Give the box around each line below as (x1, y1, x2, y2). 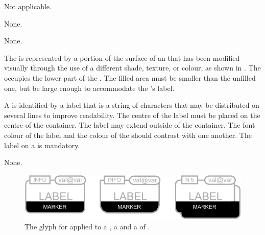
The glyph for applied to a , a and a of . (25, 221, 150, 231)
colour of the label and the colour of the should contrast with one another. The (4, 129, 252, 140)
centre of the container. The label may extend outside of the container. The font (4, 120, 255, 130)
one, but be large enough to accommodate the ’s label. (4, 82, 175, 93)
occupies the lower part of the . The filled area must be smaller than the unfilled (4, 72, 256, 83)
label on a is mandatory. (4, 139, 80, 150)
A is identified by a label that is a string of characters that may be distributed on (4, 100, 259, 110)
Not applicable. (4, 1, 52, 11)
